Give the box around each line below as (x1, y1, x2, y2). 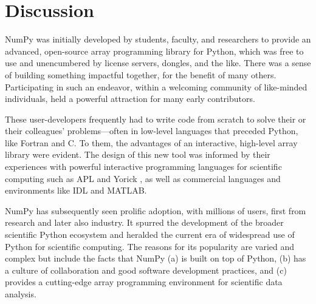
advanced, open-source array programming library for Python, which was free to (5, 44, 304, 57)
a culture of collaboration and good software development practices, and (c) (5, 263, 287, 276)
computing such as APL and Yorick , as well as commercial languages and (5, 172, 281, 184)
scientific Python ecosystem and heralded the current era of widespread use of (5, 228, 295, 241)
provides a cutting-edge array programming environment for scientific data (5, 275, 283, 288)
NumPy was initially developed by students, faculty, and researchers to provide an (5, 33, 311, 46)
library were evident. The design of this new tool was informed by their (5, 148, 270, 161)
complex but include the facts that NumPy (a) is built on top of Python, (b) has (5, 252, 306, 265)
